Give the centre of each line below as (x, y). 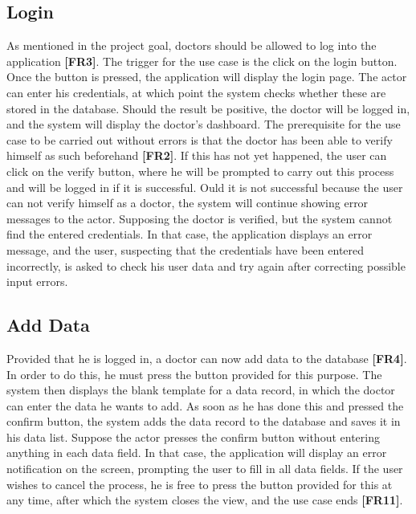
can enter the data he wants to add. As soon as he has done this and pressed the (205, 405)
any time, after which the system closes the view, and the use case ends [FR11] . (205, 500)
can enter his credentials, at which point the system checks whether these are (196, 92)
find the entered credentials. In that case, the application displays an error (190, 234)
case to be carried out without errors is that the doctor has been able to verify (200, 139)
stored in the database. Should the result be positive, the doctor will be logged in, (208, 108)
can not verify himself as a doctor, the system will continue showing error (188, 203)
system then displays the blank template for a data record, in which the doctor (201, 390)
